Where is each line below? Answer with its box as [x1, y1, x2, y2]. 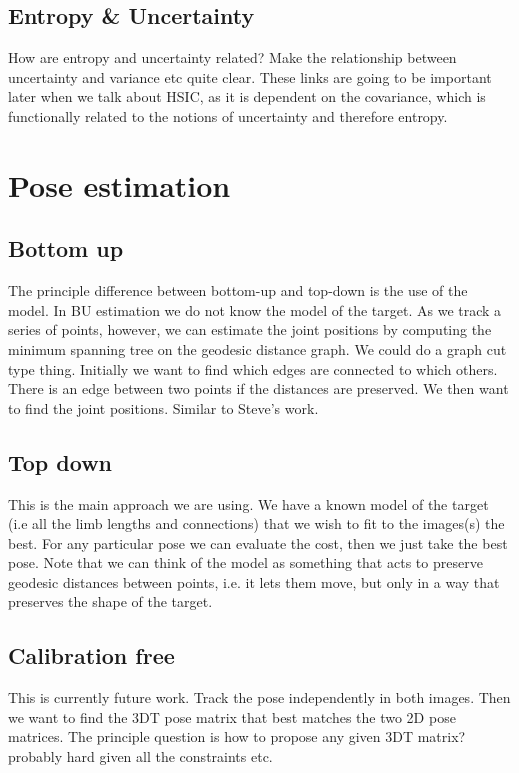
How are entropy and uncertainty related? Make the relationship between [8, 47, 457, 68]
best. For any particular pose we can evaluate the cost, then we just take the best [8, 532, 508, 553]
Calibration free [8, 640, 175, 671]
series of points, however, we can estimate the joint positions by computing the [8, 319, 492, 340]
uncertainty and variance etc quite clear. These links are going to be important [8, 66, 492, 87]
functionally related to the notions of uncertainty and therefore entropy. [8, 105, 448, 126]
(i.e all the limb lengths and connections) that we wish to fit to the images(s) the [8, 513, 505, 534]
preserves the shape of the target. [8, 591, 213, 612]
